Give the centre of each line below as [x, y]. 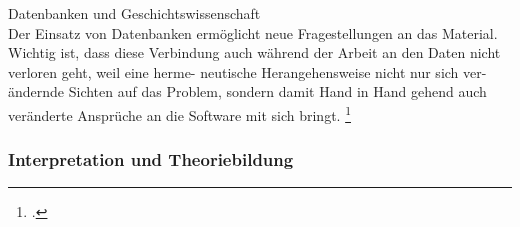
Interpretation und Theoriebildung [151, 159]
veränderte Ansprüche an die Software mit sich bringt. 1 [179, 113]
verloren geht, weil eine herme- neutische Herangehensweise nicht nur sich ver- [247, 71]
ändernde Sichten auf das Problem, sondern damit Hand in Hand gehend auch [247, 91]
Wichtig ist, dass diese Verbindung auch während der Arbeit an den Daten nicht [254, 52]
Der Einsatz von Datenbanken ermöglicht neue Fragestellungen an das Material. [253, 32]
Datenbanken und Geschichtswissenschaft [134, 13]
